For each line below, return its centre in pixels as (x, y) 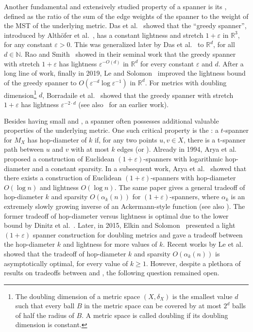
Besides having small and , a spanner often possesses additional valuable (111, 120)
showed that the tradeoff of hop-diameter (65, 253)
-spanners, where (194, 197)
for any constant (28, 44)
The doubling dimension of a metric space (78, 296)
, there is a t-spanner (214, 139)
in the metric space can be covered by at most (153, 306)
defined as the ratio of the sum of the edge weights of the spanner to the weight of (126, 16)
